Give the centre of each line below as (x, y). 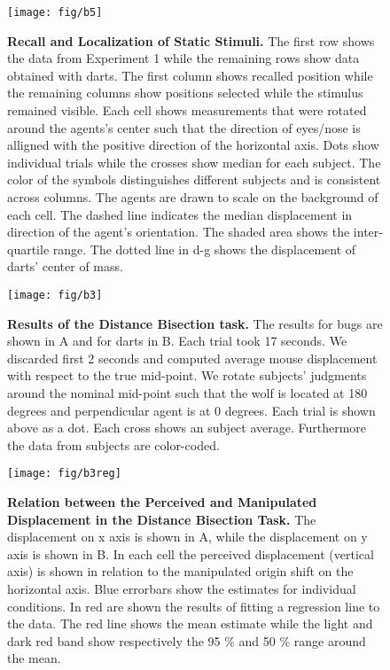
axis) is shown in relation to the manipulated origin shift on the (180, 571)
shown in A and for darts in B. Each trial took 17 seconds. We (177, 341)
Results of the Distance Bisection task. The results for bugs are (195, 323)
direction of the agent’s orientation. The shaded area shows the (179, 232)
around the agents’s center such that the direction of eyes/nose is (184, 127)
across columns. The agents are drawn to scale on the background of (193, 197)
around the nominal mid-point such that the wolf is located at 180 (187, 393)
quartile (28, 249)
